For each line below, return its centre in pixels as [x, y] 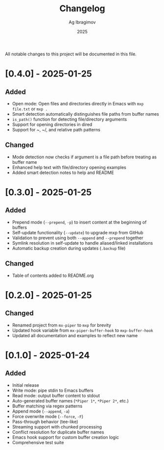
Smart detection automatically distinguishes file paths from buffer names [85, 114]
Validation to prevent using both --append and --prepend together [78, 238]
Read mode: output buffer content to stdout [56, 396]
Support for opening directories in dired [52, 124]
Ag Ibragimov [82, 22]
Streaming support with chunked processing [57, 426]
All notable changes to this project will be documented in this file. [71, 54]
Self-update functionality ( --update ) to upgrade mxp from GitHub [78, 232]
